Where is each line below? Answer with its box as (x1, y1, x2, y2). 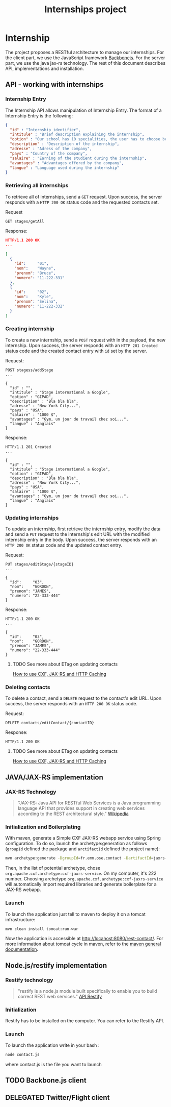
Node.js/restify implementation (5, 961, 107, 970)
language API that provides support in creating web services (17, 805, 145, 811)
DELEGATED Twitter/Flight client (5, 1093, 110, 1102)
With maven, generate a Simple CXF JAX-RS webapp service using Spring (5, 835, 161, 841)
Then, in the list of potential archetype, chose (5, 865, 101, 871)
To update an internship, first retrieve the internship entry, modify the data (5, 526, 161, 532)
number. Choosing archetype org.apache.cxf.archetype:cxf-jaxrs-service (5, 876, 164, 882)
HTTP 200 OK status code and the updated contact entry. (5, 542, 123, 548)
